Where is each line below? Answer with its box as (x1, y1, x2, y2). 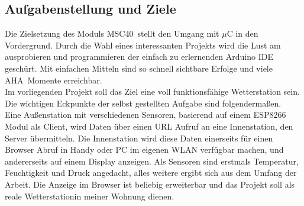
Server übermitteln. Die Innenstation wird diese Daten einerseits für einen (5, 131, 273, 144)
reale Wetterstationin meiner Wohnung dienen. (5, 189, 174, 202)
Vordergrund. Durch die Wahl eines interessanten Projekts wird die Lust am (5, 38, 281, 51)
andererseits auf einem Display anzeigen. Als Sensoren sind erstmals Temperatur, (5, 154, 299, 167)
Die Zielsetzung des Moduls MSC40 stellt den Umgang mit (5, 27, 219, 40)
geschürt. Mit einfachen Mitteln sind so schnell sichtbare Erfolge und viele (5, 62, 273, 74)
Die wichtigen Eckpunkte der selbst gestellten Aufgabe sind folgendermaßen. (5, 96, 282, 109)
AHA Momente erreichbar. (5, 73, 102, 86)
